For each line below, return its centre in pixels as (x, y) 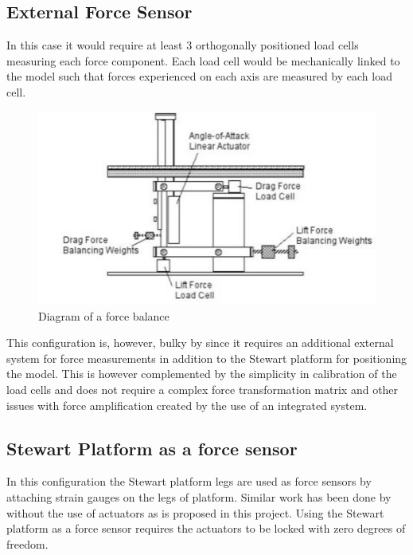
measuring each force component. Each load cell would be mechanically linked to (203, 60)
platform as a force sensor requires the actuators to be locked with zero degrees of (206, 528)
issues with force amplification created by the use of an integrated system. (187, 405)
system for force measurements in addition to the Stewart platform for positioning (207, 358)
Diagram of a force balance (104, 315)
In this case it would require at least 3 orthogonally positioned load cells (183, 45)
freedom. (27, 543)
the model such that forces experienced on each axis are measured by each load (199, 76)
